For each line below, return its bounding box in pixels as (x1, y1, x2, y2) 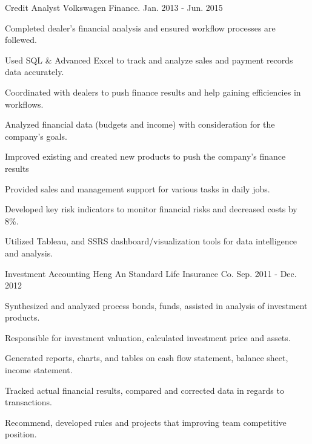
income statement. (5, 364, 73, 376)
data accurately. (5, 65, 64, 78)
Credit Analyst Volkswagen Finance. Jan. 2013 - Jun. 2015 (5, 1, 223, 13)
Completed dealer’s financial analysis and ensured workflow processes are (5, 21, 276, 34)
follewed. (5, 33, 37, 46)
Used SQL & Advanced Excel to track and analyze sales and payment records (5, 53, 293, 66)
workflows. (5, 97, 44, 110)
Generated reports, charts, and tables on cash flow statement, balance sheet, (5, 351, 288, 364)
